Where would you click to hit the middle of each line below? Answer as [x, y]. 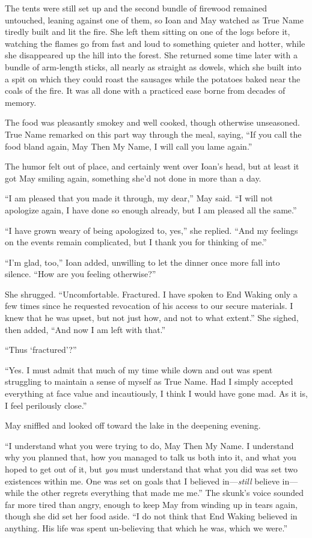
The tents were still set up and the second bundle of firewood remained [136, 8]
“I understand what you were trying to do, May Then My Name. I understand [149, 445]
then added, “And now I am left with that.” [85, 329]
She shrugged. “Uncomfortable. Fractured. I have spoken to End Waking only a [151, 294]
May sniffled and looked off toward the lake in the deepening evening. [133, 425]
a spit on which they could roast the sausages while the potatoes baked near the [153, 78]
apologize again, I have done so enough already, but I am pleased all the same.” [151, 209]
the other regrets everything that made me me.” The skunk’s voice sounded [165, 493]
